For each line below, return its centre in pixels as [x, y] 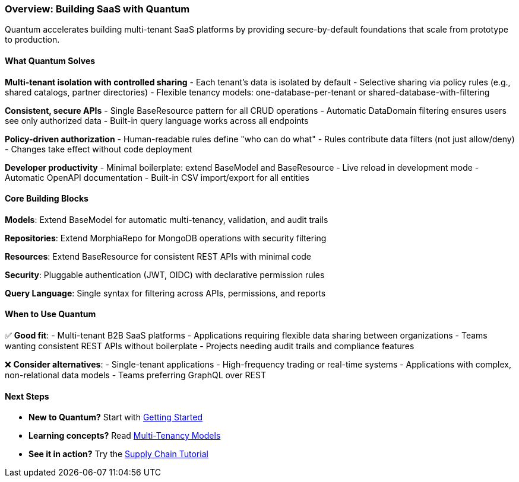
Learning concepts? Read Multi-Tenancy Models [125, 436]
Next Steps [27, 396]
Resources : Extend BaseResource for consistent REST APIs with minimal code [158, 256]
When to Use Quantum [50, 314]
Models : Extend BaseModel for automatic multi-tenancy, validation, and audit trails [167, 219]
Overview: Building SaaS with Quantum [97, 9]
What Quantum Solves [50, 60]
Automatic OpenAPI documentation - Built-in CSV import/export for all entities [157, 177]
